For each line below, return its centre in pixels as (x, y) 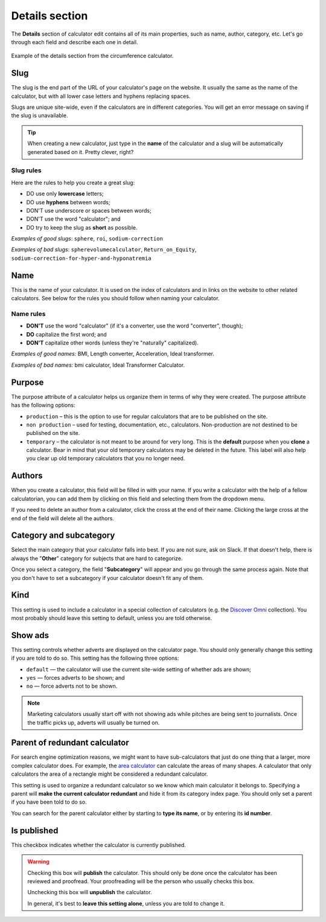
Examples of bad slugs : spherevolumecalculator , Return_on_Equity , (104, 250)
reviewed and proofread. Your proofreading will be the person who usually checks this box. (141, 881)
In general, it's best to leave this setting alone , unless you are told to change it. (126, 903)
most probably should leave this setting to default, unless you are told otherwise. (112, 618)
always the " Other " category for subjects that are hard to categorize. (97, 558)
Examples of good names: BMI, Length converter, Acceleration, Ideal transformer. (113, 354)
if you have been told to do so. (49, 802)
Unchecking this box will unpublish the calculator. (90, 892)
